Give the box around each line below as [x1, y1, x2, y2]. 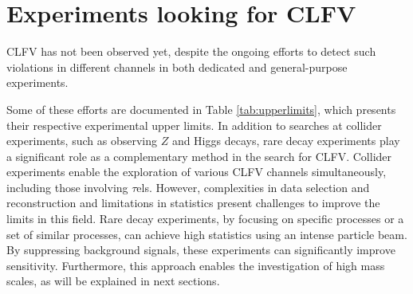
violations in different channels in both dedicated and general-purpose [6, 58, 348, 75]
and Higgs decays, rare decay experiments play [171, 132, 400, 149]
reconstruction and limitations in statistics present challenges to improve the [6, 194, 380, 211]
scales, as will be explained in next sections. [6, 272, 220, 289]
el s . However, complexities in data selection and [136, 178, 370, 195]
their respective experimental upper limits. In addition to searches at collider [6, 116, 382, 133]
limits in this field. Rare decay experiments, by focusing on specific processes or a [6, 210, 404, 227]
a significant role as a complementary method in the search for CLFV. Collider [6, 147, 392, 164]
